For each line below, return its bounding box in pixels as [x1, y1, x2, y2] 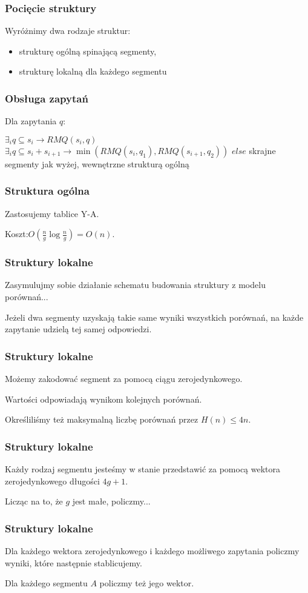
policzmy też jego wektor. [99, 577, 194, 589]
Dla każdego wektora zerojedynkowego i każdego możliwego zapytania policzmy [5, 544, 300, 557]
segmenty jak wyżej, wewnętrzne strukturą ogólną [5, 157, 189, 170]
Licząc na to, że [5, 495, 63, 508]
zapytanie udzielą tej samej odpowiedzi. [5, 323, 152, 335]
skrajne [249, 144, 276, 156]
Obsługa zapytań [5, 90, 88, 106]
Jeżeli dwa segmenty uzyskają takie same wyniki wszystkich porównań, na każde [5, 310, 304, 323]
